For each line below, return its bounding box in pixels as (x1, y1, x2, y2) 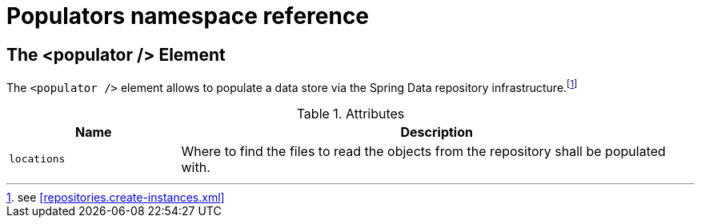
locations (9, 153, 66, 166)
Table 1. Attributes (296, 105, 405, 122)
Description (400, 123, 473, 140)
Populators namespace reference (6, 2, 370, 30)
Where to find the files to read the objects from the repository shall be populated (181, 142, 666, 159)
